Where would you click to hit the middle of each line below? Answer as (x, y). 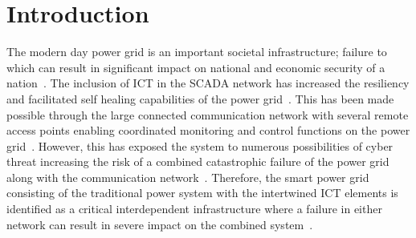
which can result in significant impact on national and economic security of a (196, 67)
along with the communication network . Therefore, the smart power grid (188, 177)
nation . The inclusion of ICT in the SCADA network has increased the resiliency (208, 83)
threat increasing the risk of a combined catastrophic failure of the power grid (198, 161)
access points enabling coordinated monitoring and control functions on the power (208, 130)
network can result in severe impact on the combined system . (160, 224)
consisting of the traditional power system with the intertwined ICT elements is (202, 193)
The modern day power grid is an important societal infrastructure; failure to (197, 52)
